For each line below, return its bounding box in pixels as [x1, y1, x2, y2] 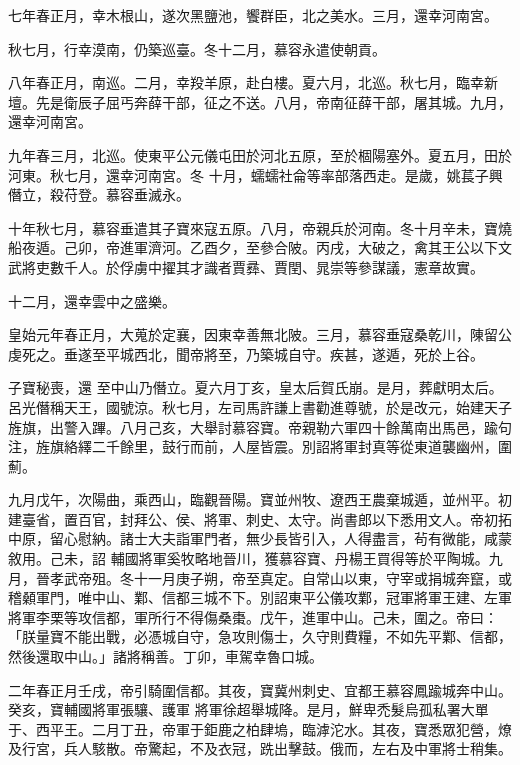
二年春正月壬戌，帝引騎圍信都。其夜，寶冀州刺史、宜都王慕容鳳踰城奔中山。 [8, 679, 512, 700]
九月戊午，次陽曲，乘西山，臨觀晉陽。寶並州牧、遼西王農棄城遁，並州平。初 [8, 489, 512, 510]
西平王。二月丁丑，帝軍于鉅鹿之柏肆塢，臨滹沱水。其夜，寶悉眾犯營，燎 [35, 718, 512, 739]
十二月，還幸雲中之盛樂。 [8, 290, 176, 311]
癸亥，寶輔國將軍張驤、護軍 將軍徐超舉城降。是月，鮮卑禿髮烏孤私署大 [8, 699, 475, 720]
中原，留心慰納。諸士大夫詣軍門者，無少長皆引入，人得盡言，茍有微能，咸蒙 [8, 528, 512, 549]
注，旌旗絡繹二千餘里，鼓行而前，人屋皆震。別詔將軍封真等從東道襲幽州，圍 [8, 436, 512, 457]
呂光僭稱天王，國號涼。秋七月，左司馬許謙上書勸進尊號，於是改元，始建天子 [8, 396, 512, 417]
